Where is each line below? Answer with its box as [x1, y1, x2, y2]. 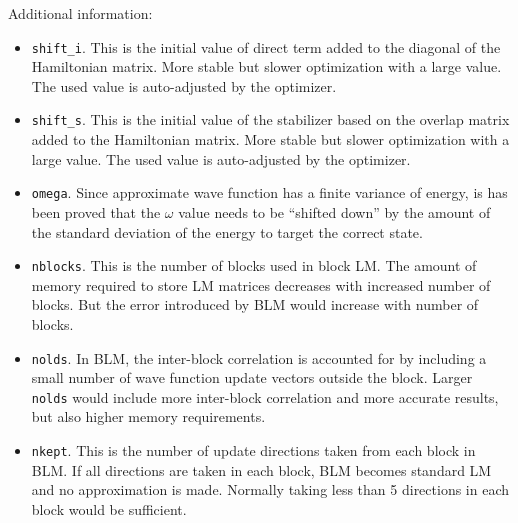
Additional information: [8, 3, 153, 23]
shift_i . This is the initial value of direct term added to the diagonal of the [31, 36, 501, 57]
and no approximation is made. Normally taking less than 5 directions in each [31, 479, 510, 500]
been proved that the [31, 201, 161, 222]
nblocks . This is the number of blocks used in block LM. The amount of [31, 255, 477, 276]
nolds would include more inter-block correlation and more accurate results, [31, 386, 499, 407]
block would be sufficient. [31, 498, 187, 519]
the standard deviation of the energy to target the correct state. [31, 221, 423, 242]
